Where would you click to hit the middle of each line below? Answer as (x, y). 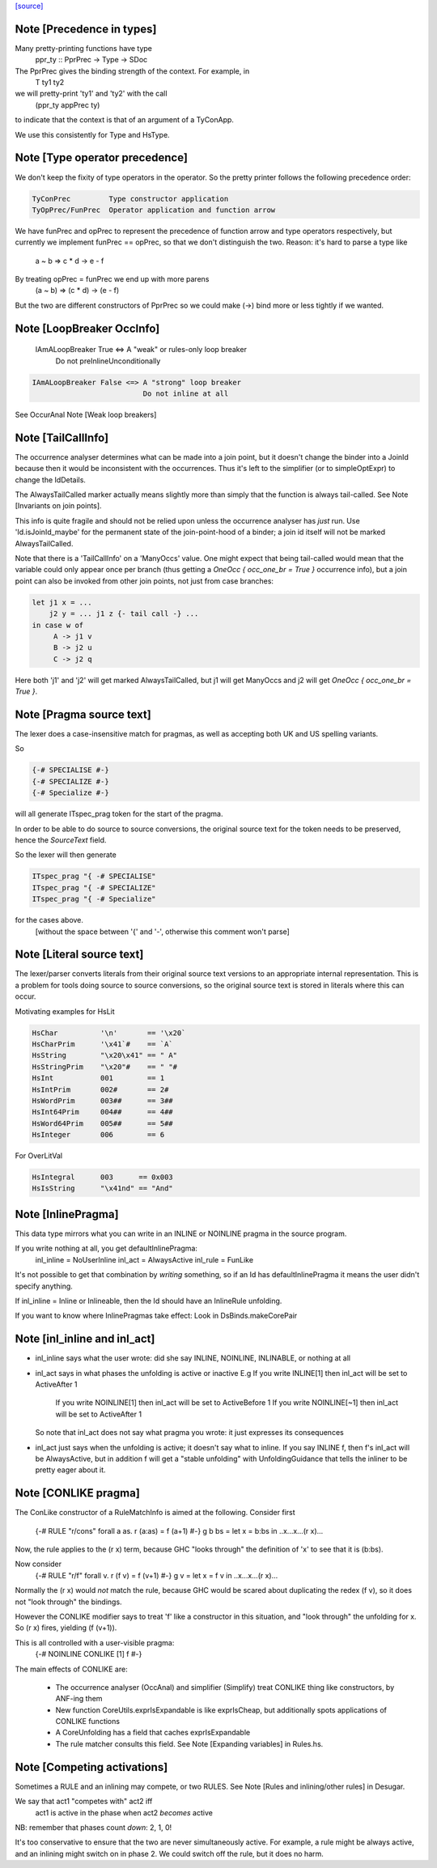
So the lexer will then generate (66, 855)
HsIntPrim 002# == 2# (100, 1089)
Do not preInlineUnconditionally (108, 361)
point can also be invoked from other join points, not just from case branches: (144, 581)
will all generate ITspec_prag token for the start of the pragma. (119, 814)
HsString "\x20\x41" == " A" (105, 1055)
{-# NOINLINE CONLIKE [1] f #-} (89, 1654)
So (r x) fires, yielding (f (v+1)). (66, 1628)
